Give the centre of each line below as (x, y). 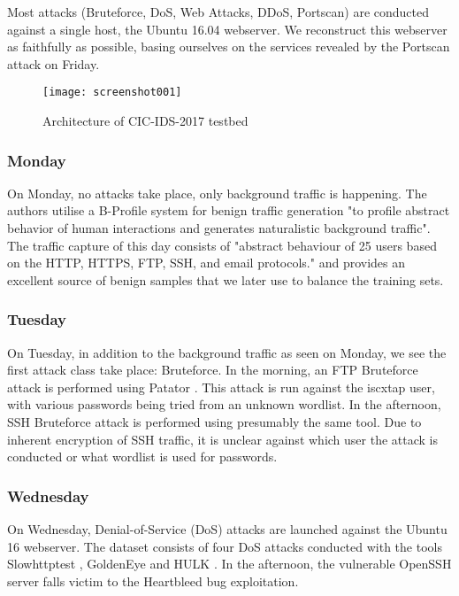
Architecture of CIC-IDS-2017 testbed (145, 121)
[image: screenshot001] (112, 93)
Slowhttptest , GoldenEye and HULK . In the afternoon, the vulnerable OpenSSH (229, 564)
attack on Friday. (54, 63)
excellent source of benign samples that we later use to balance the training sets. (226, 279)
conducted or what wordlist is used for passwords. (142, 457)
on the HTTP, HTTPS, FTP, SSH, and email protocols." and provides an (207, 263)
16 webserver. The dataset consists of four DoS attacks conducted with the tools (225, 546)
